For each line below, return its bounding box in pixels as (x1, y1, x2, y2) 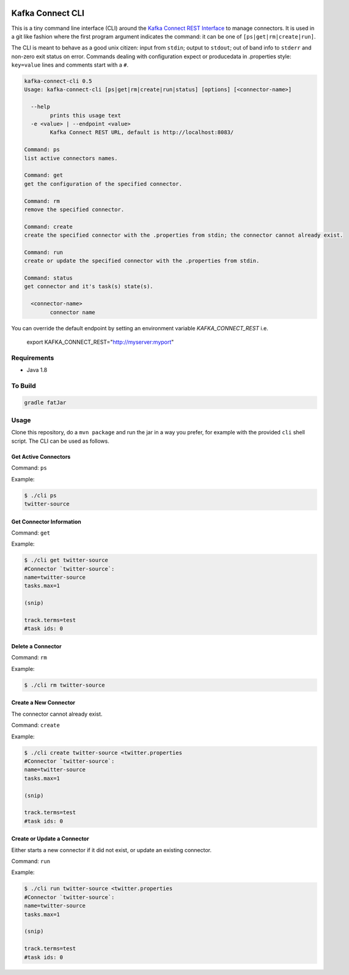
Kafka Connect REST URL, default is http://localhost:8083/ (50, 129, 234, 136)
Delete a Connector (11, 643, 62, 650)
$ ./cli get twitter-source (24, 557, 108, 564)
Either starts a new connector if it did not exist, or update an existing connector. (11, 846, 212, 853)
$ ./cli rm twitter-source (24, 681, 105, 688)
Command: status (24, 275, 73, 281)
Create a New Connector (11, 699, 76, 706)
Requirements (11, 354, 54, 362)
